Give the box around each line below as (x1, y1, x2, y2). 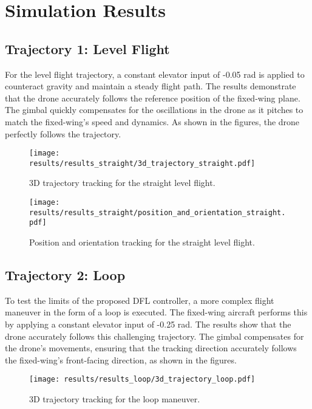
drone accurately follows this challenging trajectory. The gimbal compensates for (5, 329, 304, 342)
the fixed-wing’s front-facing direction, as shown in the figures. (5, 353, 237, 366)
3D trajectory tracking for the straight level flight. (29, 176, 215, 189)
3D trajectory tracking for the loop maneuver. (29, 393, 200, 405)
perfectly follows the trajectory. (5, 127, 121, 140)
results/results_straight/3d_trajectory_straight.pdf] (29, 159, 256, 168)
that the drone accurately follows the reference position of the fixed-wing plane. (5, 91, 300, 104)
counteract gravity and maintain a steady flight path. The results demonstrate (5, 80, 296, 92)
